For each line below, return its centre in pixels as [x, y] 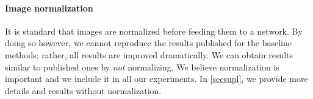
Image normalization [49, 8]
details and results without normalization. [83, 90]
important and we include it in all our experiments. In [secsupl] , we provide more [156, 79]
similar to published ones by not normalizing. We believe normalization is [142, 67]
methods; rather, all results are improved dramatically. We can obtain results [149, 54]
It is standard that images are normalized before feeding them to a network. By [154, 31]
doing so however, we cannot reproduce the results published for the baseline [148, 43]
